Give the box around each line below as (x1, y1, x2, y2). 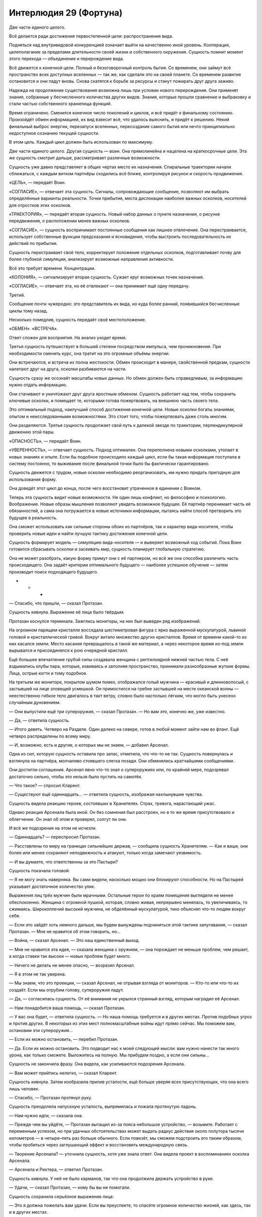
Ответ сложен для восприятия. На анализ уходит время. (9, 334, 127, 340)
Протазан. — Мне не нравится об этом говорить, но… (9, 929, 121, 935)
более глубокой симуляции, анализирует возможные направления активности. (9, 256, 174, 262)
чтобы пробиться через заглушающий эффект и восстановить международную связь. (9, 1142, 189, 1148)
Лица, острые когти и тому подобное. (9, 670, 87, 676)
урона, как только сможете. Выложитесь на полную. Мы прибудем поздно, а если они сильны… (9, 1052, 210, 1058)
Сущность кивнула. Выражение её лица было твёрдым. (9, 609, 125, 615)
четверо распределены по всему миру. (9, 733, 92, 739)
